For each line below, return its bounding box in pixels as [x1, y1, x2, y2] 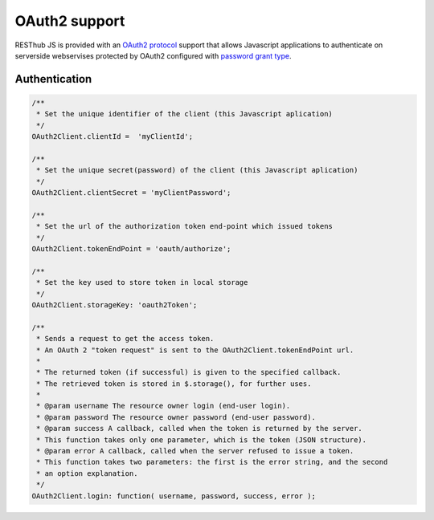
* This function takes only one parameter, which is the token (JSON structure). [36, 435, 367, 445]
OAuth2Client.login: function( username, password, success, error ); [31, 491, 317, 501]
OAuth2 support [14, 12, 125, 30]
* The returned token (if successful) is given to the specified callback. [36, 368, 342, 377]
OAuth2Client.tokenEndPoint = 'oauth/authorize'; [31, 245, 231, 254]
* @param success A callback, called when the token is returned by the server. [36, 424, 363, 433]
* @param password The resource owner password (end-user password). [36, 412, 317, 421]
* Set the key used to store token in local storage [36, 278, 248, 287]
